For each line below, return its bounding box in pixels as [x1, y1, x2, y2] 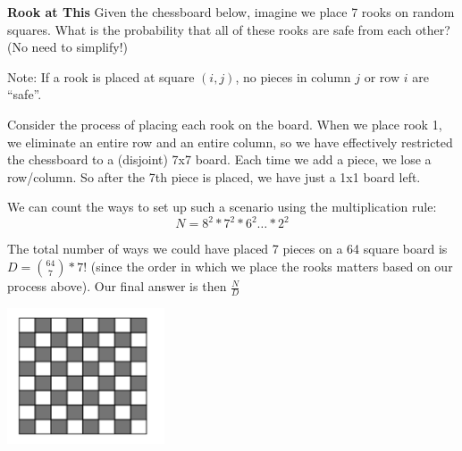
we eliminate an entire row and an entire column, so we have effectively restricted [7, 132, 453, 151]
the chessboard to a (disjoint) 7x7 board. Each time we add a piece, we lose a [7, 150, 432, 169]
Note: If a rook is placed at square [7, 67, 195, 86]
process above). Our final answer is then [7, 277, 227, 296]
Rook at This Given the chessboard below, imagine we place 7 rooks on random [7, 3, 455, 21]
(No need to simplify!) [7, 38, 129, 56]
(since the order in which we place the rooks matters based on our [90, 257, 453, 276]
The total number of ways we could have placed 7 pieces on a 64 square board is [7, 239, 448, 258]
